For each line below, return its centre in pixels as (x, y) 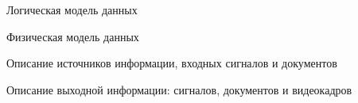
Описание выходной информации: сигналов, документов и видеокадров (179, 89)
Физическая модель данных (73, 36)
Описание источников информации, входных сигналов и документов (172, 63)
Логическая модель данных (72, 10)
